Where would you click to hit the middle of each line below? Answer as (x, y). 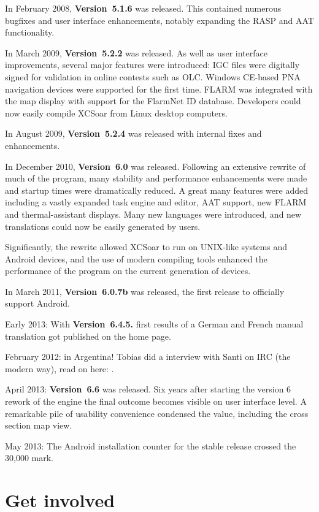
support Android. (37, 303)
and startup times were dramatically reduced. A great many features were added (156, 190)
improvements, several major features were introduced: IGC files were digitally (152, 65)
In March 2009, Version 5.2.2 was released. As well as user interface (136, 52)
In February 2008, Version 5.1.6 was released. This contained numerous (143, 8)
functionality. (30, 32)
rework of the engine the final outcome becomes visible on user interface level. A (156, 401)
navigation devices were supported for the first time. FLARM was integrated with (159, 89)
